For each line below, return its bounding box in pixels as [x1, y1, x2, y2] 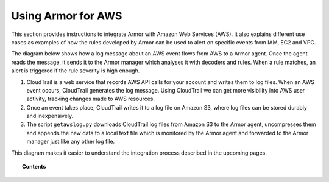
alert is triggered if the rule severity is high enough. [11, 67, 140, 74]
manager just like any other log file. [26, 138, 115, 145]
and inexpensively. [26, 113, 74, 120]
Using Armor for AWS [11, 9, 122, 23]
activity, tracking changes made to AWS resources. [26, 95, 155, 103]
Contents [22, 163, 46, 170]
